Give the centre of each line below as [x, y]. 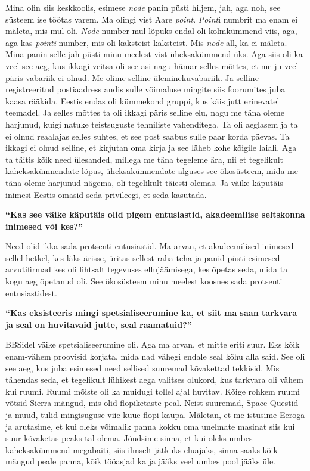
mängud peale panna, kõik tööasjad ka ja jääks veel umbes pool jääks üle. [140, 461]
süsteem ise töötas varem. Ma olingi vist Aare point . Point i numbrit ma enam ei [152, 19]
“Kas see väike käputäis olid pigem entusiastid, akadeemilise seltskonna [155, 214]
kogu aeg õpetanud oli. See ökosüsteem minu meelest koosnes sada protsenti [144, 281]
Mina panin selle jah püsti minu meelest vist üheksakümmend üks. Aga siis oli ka [154, 54]
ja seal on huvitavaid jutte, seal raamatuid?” [99, 324]
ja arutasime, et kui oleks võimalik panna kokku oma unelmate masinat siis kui [150, 426]
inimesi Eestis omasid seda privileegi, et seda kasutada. [106, 194]
